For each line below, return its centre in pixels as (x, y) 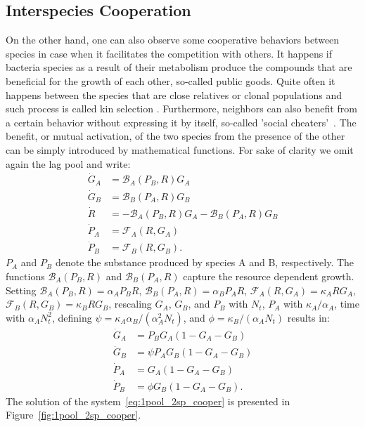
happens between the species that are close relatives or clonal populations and (174, 94)
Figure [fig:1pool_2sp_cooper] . (73, 415)
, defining (72, 317)
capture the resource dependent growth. (269, 276)
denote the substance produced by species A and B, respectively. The (205, 262)
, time (347, 304)
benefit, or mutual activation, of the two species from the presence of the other (175, 136)
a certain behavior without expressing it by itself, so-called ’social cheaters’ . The (181, 122)
